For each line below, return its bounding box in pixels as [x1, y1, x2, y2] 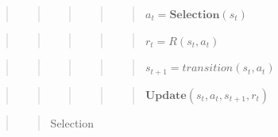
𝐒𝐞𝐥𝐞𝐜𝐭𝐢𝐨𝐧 [169, 10, 220, 21]
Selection [50, 114, 95, 131]
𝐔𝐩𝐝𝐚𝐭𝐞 [145, 89, 187, 101]
